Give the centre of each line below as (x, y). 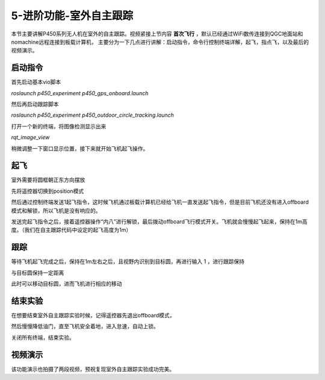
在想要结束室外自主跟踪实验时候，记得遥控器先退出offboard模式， (93, 316)
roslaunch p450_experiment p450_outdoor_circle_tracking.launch (93, 115)
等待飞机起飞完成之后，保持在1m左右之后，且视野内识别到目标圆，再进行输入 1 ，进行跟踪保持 (128, 261)
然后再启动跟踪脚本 (35, 104)
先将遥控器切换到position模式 (48, 191)
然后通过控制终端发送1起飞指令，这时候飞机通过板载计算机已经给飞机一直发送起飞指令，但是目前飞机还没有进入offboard (160, 202)
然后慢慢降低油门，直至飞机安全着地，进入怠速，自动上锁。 (85, 326)
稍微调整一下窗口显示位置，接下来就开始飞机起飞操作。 (80, 148)
